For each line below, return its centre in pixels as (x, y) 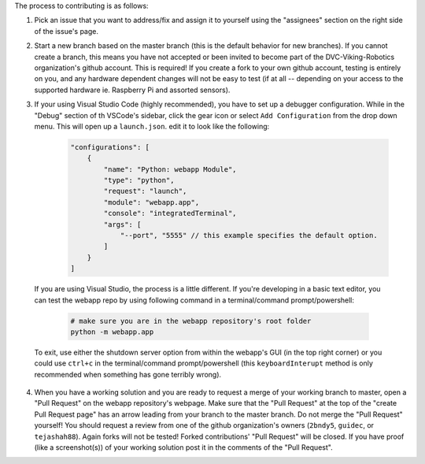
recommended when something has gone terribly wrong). (128, 374)
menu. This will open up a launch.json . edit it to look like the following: (152, 126)
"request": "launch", (145, 191)
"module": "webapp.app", (152, 202)
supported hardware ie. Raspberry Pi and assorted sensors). (132, 90)
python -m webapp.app (112, 332)
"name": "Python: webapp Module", (170, 169)
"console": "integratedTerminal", (170, 213)
